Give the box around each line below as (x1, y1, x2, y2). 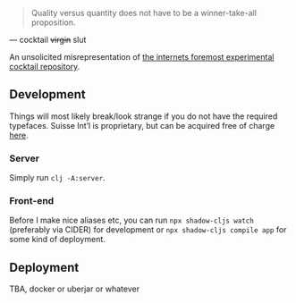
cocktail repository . (9, 62, 80, 72)
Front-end (9, 195, 55, 207)
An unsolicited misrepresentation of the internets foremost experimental (9, 52, 275, 62)
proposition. (30, 17, 76, 28)
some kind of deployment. (9, 234, 106, 245)
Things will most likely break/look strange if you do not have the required (9, 111, 278, 122)
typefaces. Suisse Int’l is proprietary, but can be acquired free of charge (9, 120, 275, 130)
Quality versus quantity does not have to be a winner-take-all (30, 8, 258, 18)
